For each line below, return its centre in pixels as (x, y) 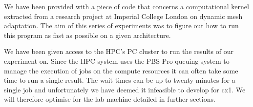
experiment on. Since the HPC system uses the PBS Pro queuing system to (117, 61)
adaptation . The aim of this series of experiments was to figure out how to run (121, 26)
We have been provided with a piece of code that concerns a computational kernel (126, 6)
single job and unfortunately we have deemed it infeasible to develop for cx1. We (125, 89)
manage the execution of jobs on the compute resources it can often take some (121, 70)
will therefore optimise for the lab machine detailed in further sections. (110, 99)
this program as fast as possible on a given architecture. (87, 35)
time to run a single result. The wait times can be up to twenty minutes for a (120, 80)
